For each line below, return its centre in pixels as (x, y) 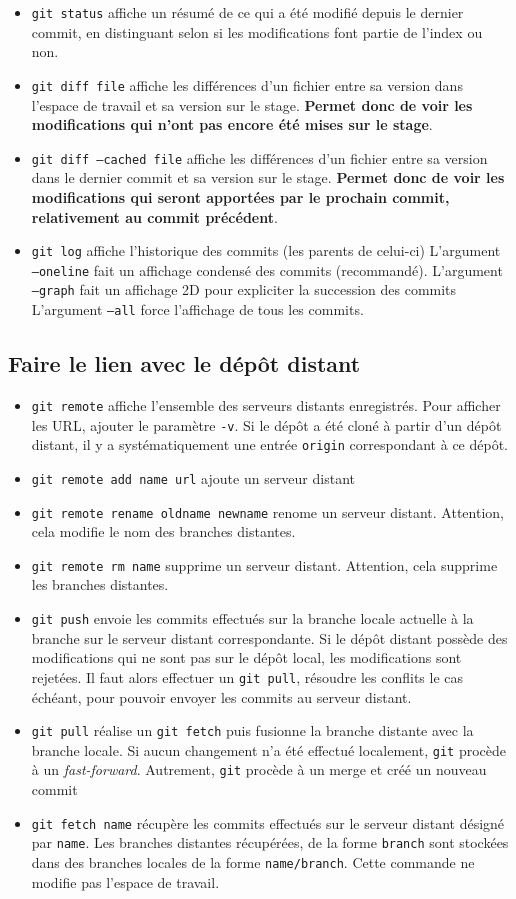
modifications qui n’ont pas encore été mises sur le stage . (232, 124)
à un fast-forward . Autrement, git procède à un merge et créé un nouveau (259, 769)
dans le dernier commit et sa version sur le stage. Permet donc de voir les (268, 177)
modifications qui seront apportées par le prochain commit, (240, 196)
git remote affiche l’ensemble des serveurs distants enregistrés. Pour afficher (266, 404)
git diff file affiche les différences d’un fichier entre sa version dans (247, 84)
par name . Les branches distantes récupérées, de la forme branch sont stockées (270, 842)
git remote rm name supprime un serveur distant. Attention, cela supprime (264, 564)
